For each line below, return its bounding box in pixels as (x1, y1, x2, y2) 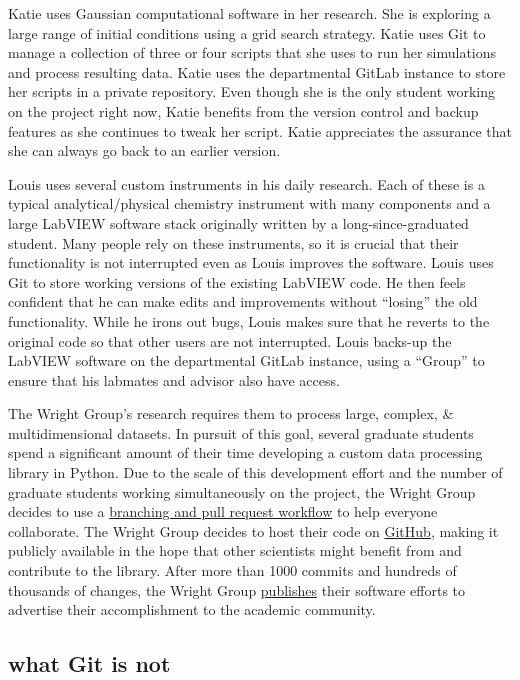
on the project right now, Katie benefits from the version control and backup (8, 100, 479, 121)
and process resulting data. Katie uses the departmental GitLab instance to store (8, 61, 506, 82)
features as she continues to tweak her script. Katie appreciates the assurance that (8, 120, 512, 141)
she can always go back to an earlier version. (8, 140, 281, 161)
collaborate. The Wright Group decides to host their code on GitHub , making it (8, 520, 499, 541)
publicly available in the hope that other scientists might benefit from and (8, 540, 462, 561)
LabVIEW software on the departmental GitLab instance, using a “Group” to (8, 350, 485, 371)
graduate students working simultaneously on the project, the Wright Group (8, 481, 476, 502)
